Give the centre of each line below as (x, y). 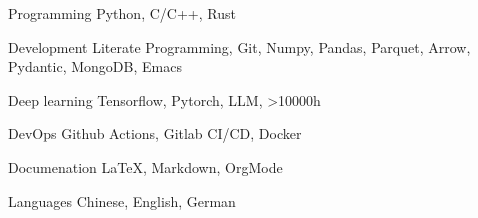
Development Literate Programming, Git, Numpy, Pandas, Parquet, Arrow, (239, 46)
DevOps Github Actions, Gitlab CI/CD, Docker (155, 133)
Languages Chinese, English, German (122, 200)
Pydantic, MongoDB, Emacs (95, 66)
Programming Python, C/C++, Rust (122, 13)
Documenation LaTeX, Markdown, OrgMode (145, 166)
